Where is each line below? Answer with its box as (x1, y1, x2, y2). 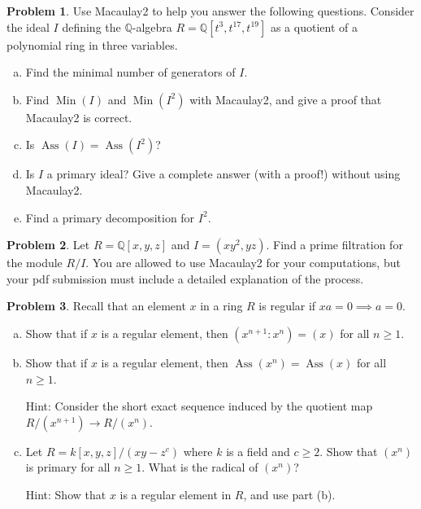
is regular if (258, 297, 316, 314)
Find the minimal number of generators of (25, 64, 236, 81)
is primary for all (25, 459, 111, 476)
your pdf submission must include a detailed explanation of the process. (7, 270, 364, 287)
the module (7, 254, 63, 271)
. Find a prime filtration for (266, 236, 403, 253)
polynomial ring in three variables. (7, 36, 178, 53)
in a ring (200, 297, 243, 314)
